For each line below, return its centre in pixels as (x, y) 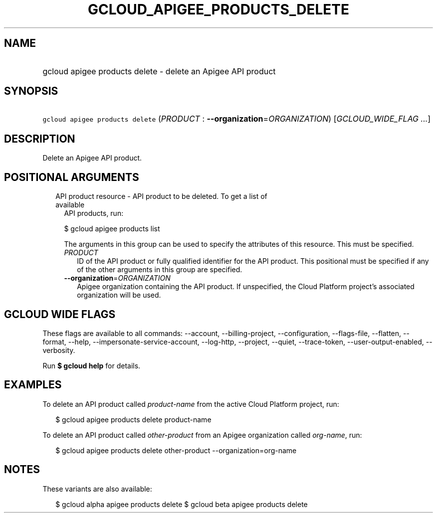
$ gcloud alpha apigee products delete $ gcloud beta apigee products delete (182, 504)
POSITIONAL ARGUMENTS (72, 177)
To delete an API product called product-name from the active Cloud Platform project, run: (191, 404)
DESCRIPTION (40, 139)
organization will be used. (119, 295)
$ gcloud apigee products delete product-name (133, 419)
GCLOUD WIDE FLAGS (60, 314)
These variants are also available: (97, 489)
